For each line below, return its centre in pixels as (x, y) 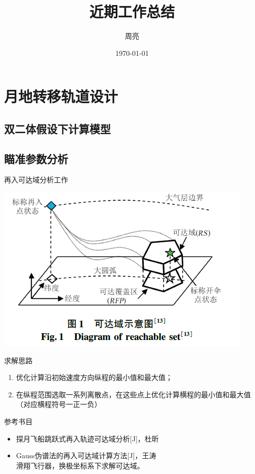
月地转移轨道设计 (61, 96)
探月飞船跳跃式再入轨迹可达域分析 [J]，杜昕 (87, 438)
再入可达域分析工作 (36, 180)
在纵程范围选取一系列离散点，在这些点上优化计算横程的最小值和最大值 (133, 394)
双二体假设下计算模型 (57, 128)
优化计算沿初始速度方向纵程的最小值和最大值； (94, 377)
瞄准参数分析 (36, 158)
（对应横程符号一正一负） (59, 404)
